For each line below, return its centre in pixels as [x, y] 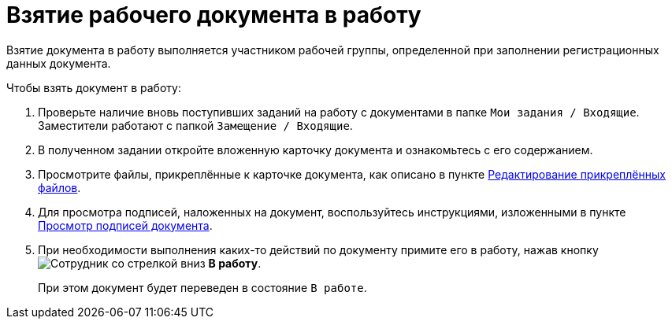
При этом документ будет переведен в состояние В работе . [202, 287]
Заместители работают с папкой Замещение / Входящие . [195, 125]
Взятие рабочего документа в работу [214, 15]
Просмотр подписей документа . [125, 225]
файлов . [59, 187]
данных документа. [59, 63]
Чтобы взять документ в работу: [94, 87]
